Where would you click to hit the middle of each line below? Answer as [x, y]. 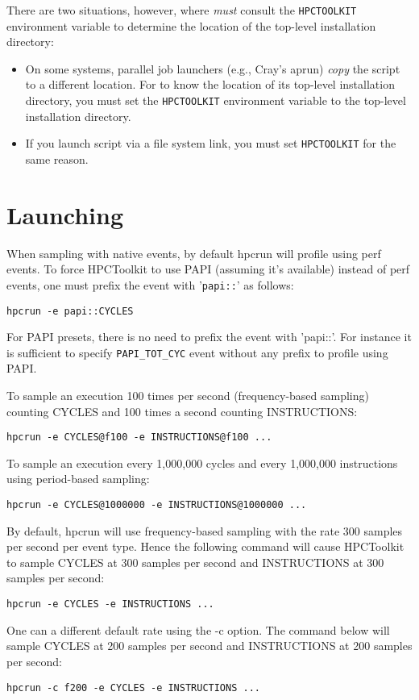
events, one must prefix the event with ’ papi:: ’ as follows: [150, 284]
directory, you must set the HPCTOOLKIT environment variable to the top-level [216, 100]
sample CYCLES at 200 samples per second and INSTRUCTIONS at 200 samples [209, 646]
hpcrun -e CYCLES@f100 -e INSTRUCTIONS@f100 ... [139, 437]
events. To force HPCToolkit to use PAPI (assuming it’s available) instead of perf [208, 269]
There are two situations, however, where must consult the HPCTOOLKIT [182, 10]
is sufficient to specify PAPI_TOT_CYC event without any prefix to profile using [197, 352]
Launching [65, 214]
